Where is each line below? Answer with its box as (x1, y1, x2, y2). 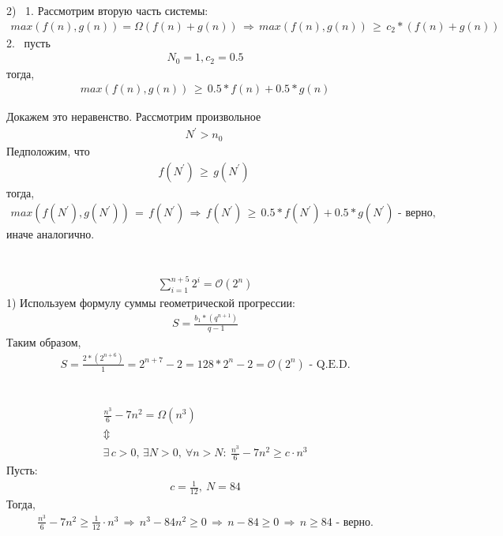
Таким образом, (6, 334, 81, 350)
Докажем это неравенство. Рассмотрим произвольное (6, 108, 261, 125)
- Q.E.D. (309, 358, 351, 370)
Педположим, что (6, 142, 90, 159)
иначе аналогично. (6, 226, 95, 242)
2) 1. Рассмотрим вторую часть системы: (6, 2, 208, 18)
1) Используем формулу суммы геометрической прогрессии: (6, 294, 295, 311)
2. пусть (6, 34, 51, 51)
